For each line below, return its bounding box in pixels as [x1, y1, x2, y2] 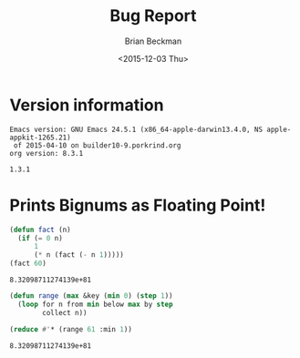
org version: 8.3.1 [9, 148, 84, 158]
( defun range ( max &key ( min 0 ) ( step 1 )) [9, 292, 173, 301]
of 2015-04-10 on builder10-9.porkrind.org [13, 140, 181, 150]
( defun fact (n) [9, 225, 71, 234]
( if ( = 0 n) [17, 233, 64, 242]
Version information [9, 95, 164, 115]
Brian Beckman [124, 36, 182, 46]
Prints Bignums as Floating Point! [9, 195, 266, 215]
